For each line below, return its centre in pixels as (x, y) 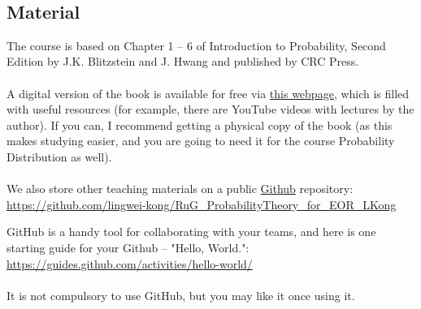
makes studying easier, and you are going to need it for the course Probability (201, 141)
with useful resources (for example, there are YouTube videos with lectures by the (210, 109)
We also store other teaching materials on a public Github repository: (180, 189)
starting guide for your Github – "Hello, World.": (128, 247)
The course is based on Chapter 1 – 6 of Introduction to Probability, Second (196, 45)
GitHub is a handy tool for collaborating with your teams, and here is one (191, 232)
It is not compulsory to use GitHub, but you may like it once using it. (181, 295)
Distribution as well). (59, 156)
